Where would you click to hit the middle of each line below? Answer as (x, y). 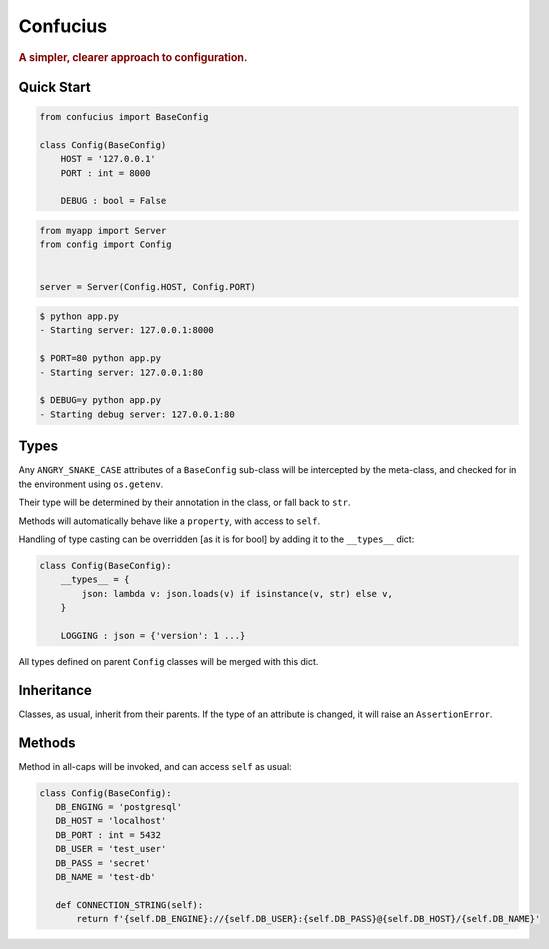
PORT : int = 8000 (105, 173)
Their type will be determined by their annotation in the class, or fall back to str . (184, 502)
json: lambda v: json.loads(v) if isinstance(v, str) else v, (237, 593)
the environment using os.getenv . (91, 484)
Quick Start (54, 86)
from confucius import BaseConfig (124, 117)
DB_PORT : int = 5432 (108, 834)
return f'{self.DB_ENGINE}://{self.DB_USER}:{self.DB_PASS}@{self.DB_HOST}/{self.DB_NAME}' (308, 919)
